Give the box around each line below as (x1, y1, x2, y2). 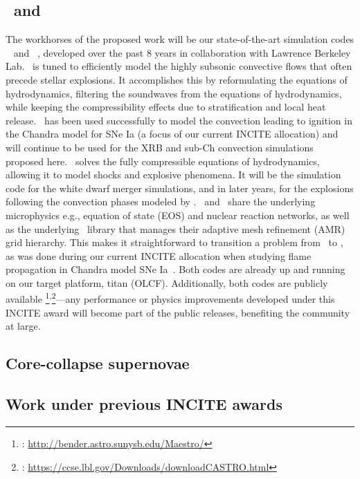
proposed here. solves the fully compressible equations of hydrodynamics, (6, 153, 320, 168)
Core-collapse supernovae (6, 353, 190, 374)
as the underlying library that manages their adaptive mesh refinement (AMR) (6, 221, 345, 236)
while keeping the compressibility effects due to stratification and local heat (6, 100, 326, 114)
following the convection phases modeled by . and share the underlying (6, 194, 316, 209)
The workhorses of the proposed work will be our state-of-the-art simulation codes (6, 32, 354, 46)
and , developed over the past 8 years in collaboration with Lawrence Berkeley (13, 45, 351, 59)
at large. (6, 319, 41, 333)
